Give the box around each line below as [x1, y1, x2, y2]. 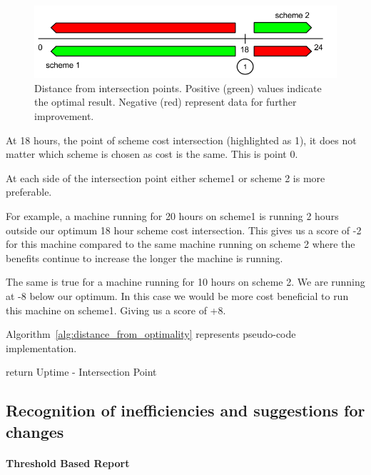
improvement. [34, 109, 94, 124]
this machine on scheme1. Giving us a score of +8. [6, 302, 226, 317]
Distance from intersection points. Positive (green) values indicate [34, 80, 322, 95]
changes [6, 420, 64, 442]
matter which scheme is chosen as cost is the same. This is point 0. [6, 146, 298, 161]
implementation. [6, 340, 77, 355]
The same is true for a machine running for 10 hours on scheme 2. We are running [6, 274, 365, 289]
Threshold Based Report [6, 455, 130, 470]
